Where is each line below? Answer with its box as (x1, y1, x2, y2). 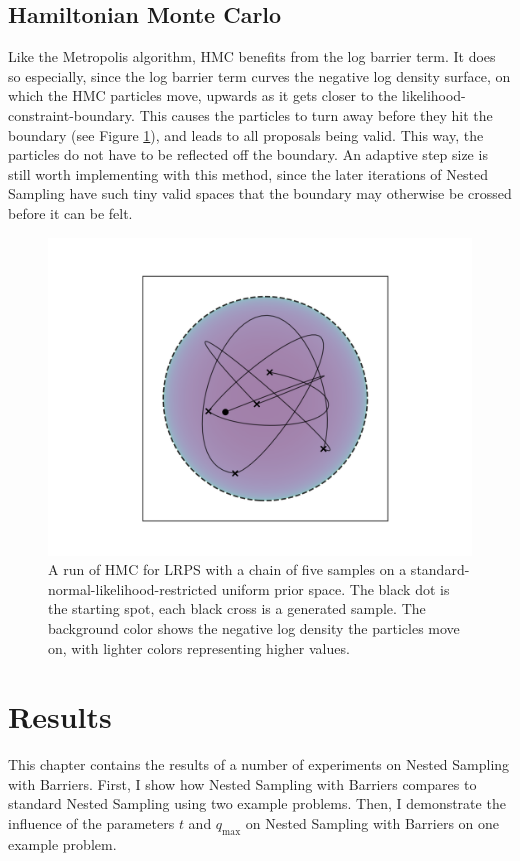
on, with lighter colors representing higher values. (48, 637, 350, 658)
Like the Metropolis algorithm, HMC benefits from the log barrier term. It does (8, 46, 496, 67)
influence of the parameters (8, 813, 175, 834)
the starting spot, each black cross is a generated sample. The (48, 598, 426, 619)
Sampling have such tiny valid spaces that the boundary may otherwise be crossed (8, 183, 512, 204)
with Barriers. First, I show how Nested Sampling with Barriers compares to (8, 773, 477, 794)
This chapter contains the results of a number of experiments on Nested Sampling (8, 754, 510, 775)
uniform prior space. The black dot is (221, 578, 450, 599)
